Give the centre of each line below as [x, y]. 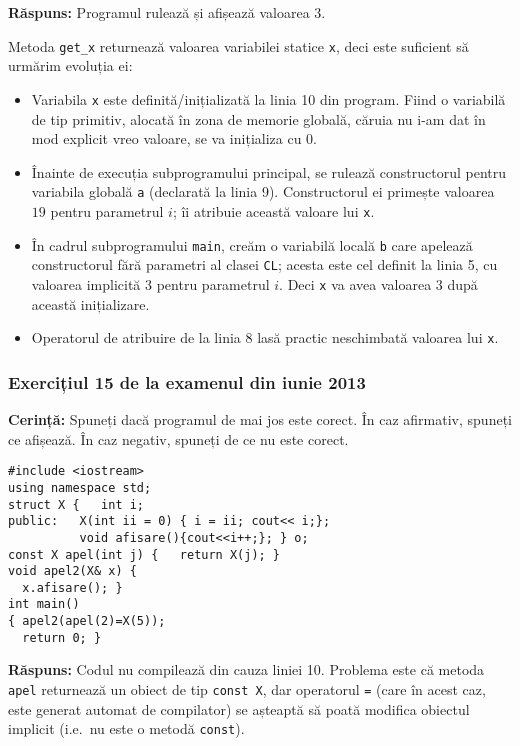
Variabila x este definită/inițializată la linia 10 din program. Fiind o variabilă [268, 98]
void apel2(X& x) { [72, 571]
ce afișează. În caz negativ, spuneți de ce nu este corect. [178, 438]
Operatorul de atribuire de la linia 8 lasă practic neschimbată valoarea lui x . [265, 337]
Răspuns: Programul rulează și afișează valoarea [159, 12]
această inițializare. [90, 303]
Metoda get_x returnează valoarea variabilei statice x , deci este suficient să [238, 45]
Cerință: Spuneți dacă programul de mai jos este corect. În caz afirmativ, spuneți [260, 419]
